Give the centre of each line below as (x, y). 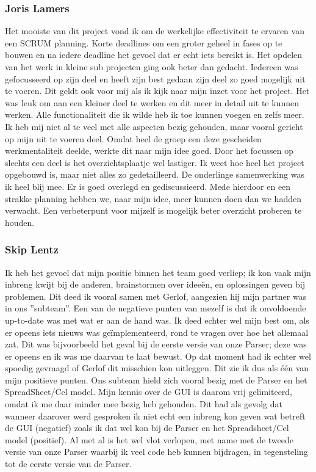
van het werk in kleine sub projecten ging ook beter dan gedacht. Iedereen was (152, 67)
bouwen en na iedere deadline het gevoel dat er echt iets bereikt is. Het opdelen (154, 55)
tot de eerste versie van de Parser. (68, 464)
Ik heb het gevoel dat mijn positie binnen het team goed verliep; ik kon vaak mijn (158, 272)
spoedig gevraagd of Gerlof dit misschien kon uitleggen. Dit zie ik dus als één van (157, 368)
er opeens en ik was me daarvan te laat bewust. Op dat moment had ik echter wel (158, 356)
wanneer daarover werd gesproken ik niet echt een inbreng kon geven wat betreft (155, 416)
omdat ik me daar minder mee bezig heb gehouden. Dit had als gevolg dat (144, 404)
